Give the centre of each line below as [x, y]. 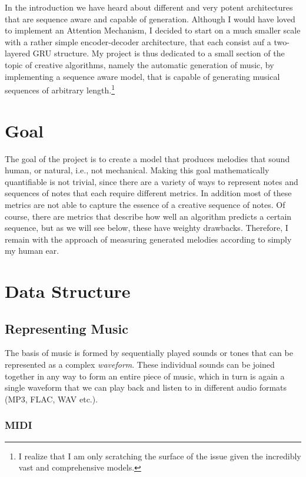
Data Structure [68, 291]
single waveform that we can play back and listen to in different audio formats [146, 387]
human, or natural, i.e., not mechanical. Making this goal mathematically [137, 170]
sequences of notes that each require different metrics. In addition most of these [148, 193]
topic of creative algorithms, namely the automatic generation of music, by [139, 64]
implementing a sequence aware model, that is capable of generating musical [142, 76]
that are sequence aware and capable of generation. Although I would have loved [150, 19]
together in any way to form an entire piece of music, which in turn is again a [145, 376]
